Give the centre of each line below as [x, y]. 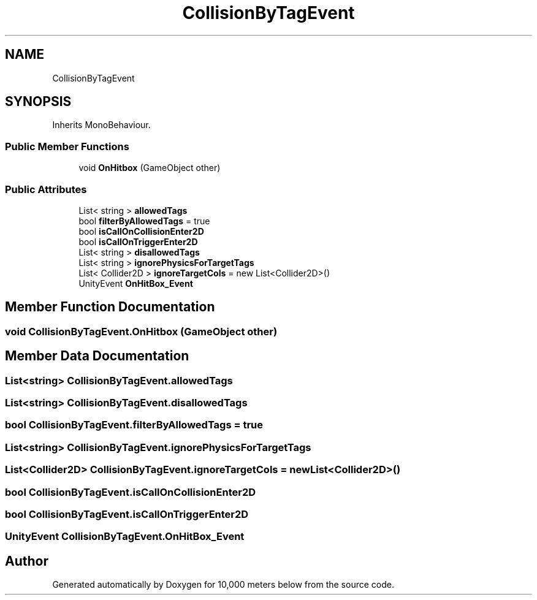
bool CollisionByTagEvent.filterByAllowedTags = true [134, 425]
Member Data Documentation [97, 356]
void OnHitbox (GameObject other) [150, 168]
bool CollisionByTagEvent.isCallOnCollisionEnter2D [131, 492]
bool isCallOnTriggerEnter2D [138, 241]
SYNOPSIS [38, 102]
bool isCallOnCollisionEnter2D [141, 231]
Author [27, 561]
